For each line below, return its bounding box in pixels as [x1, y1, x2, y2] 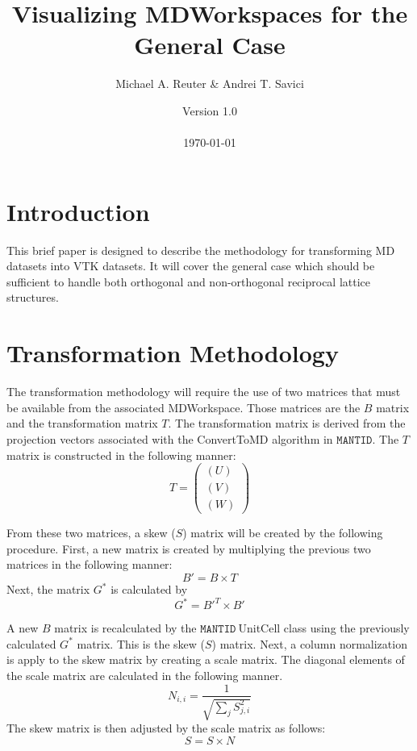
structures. [6, 289, 59, 306]
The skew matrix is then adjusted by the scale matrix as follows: [6, 719, 326, 736]
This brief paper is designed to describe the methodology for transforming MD [6, 241, 395, 258]
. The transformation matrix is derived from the [168, 415, 406, 432]
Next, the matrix [6, 581, 90, 598]
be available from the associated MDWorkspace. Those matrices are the [6, 398, 361, 415]
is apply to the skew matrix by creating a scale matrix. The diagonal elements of [6, 651, 405, 668]
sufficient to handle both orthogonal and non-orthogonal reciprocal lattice [6, 273, 371, 290]
